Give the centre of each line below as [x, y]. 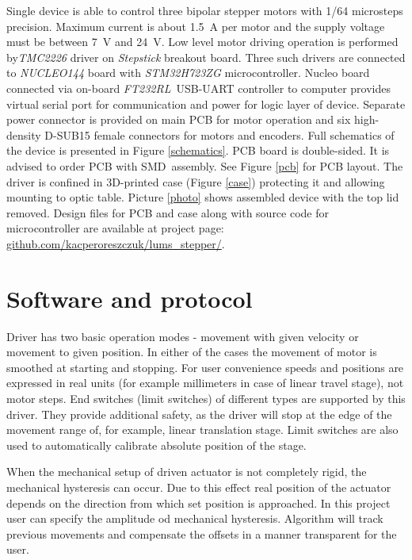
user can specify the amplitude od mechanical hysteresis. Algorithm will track [195, 518]
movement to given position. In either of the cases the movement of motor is [192, 352]
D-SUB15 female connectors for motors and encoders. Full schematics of [219, 134]
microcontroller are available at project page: [115, 228]
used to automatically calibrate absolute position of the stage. [156, 445]
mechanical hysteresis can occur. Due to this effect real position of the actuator [199, 487]
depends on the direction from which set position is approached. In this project [198, 502]
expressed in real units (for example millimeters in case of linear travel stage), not [205, 383]
